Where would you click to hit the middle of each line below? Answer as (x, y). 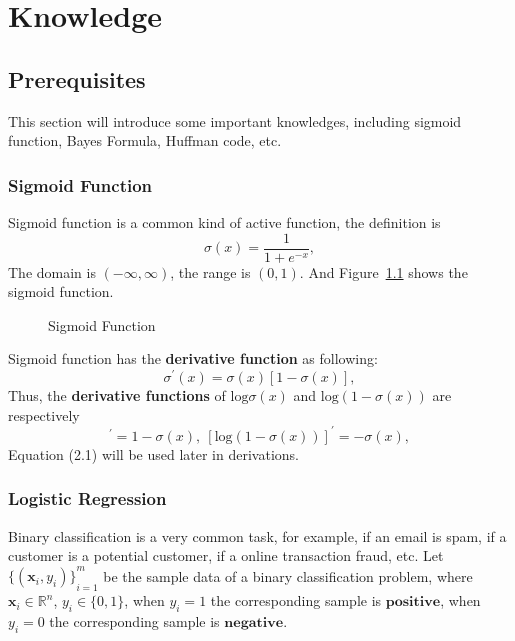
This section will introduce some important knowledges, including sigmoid (235, 120)
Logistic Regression (87, 498)
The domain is (52, 271)
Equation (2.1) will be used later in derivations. (153, 453)
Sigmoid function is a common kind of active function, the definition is (224, 221)
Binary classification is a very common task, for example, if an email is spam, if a (257, 535)
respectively (44, 414)
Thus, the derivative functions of (117, 395)
